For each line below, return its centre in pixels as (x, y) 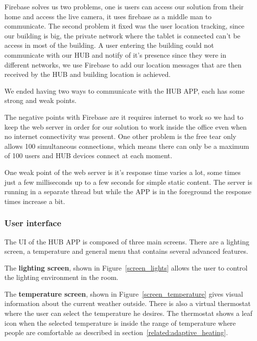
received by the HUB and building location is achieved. (88, 74)
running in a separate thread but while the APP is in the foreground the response (128, 191)
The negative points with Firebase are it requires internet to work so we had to (124, 117)
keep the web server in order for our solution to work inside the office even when (126, 126)
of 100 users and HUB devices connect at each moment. (88, 155)
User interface (33, 223)
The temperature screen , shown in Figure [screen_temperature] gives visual (124, 293)
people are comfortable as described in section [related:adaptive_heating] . (116, 332)
